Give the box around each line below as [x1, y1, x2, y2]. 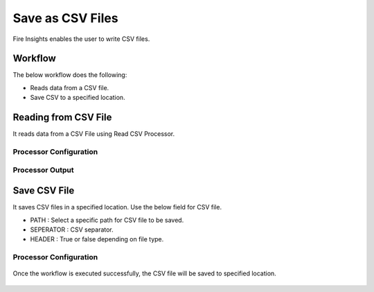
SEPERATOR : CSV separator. [30, 225, 114, 234]
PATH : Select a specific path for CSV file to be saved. [30, 216, 184, 224]
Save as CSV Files [12, 10, 118, 26]
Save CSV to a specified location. [30, 94, 125, 102]
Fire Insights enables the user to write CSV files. [12, 35, 150, 43]
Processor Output [12, 165, 74, 175]
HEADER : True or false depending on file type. [30, 235, 164, 243]
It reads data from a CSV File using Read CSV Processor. [12, 130, 175, 138]
